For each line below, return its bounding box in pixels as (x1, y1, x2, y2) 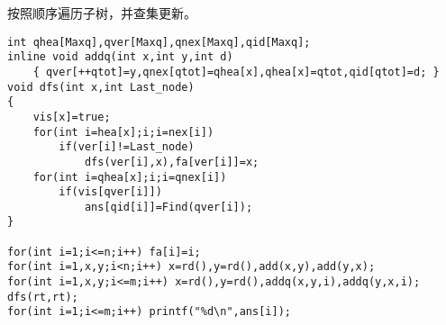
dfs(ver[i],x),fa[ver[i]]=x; (84, 155, 259, 168)
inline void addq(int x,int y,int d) (7, 50, 233, 64)
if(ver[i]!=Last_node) (59, 140, 195, 154)
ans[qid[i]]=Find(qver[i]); (84, 200, 253, 213)
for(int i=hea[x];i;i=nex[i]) (32, 125, 214, 139)
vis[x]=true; (32, 110, 111, 123)
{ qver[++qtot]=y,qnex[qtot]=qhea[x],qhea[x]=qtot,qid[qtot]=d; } (32, 65, 440, 78)
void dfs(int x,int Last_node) (7, 80, 195, 94)
